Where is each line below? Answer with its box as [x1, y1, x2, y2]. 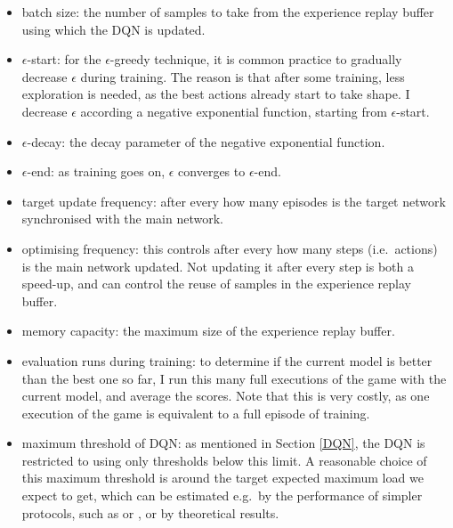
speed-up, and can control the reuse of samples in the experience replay [21, 274, 411, 293]
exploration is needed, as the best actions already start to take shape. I [21, 85, 410, 103]
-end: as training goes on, [27, 162, 166, 181]
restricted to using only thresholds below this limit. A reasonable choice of [21, 451, 427, 469]
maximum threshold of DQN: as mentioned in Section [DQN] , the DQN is [21, 434, 425, 452]
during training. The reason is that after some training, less [80, 67, 405, 85]
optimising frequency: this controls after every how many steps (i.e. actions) [21, 239, 438, 257]
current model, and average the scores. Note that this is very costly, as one [21, 386, 430, 405]
